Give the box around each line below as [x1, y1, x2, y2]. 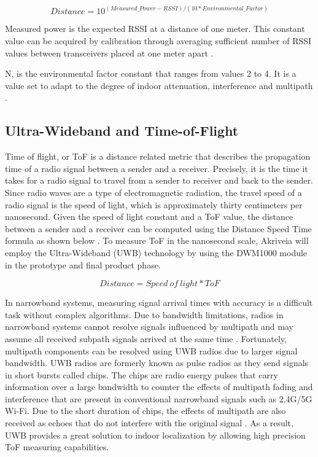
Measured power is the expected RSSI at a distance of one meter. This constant [5, 22, 305, 35]
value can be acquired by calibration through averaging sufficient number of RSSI [5, 34, 312, 47]
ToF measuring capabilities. [5, 440, 109, 453]
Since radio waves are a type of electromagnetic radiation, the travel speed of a [5, 186, 302, 198]
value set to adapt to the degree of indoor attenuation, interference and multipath [5, 79, 313, 92]
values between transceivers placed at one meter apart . [5, 46, 214, 59]
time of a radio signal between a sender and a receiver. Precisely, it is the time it [5, 162, 308, 174]
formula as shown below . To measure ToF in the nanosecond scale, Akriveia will [5, 234, 309, 247]
